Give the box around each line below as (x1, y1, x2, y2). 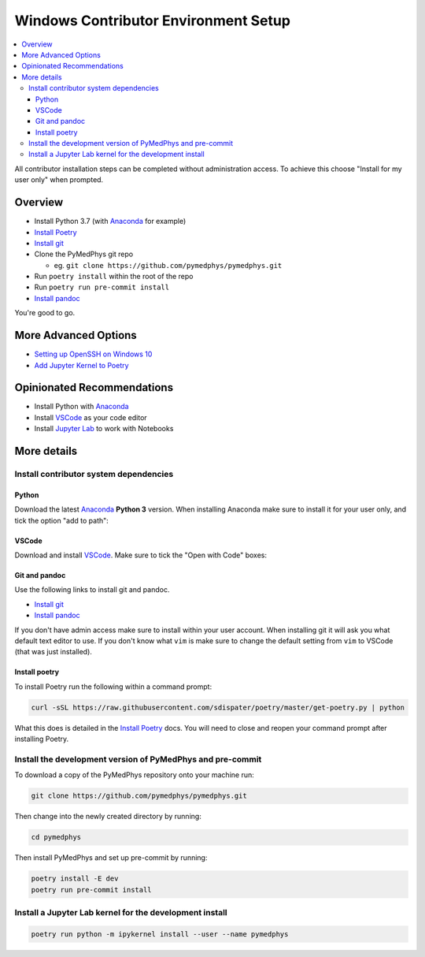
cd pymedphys (31, 832, 82, 842)
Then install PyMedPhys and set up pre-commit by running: (14, 853, 208, 862)
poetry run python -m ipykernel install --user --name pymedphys (31, 929, 289, 938)
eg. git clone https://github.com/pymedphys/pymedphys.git (54, 260, 283, 270)
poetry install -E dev (31, 874, 119, 883)
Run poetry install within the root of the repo (34, 272, 194, 281)
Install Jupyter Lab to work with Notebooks (34, 424, 174, 434)
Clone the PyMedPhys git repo (34, 249, 134, 259)
